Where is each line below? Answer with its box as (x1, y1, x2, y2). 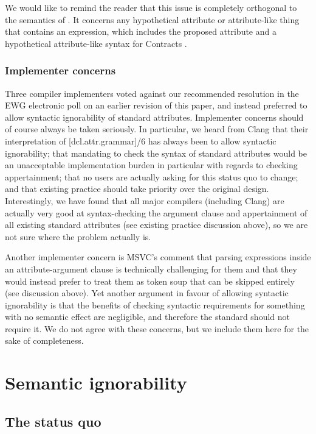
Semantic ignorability (5, 370, 187, 395)
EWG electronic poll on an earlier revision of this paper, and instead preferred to (5, 99, 307, 112)
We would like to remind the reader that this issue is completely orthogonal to (5, 1, 297, 13)
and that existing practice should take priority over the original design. (5, 182, 269, 195)
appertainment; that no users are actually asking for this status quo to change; (5, 170, 298, 183)
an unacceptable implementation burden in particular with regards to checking (5, 158, 298, 171)
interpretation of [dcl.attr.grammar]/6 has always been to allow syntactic (5, 134, 276, 147)
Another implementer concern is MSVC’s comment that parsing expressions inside (5, 251, 311, 263)
